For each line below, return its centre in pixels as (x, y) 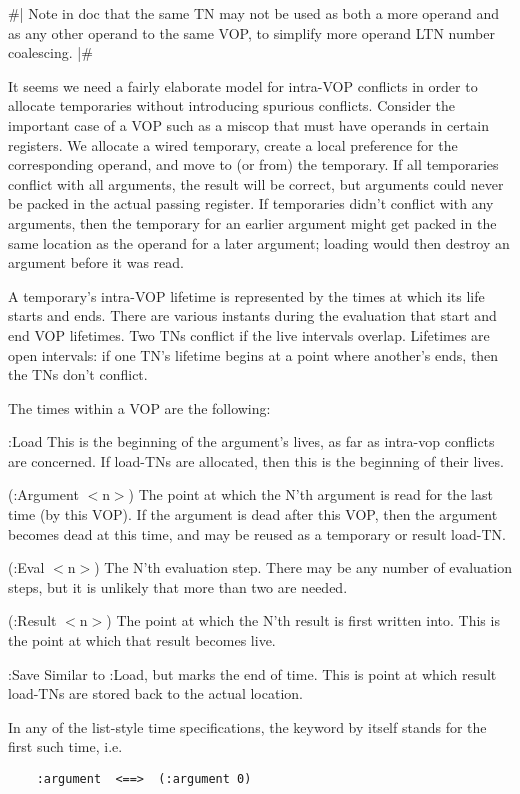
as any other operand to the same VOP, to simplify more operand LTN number (251, 32)
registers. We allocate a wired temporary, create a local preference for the (233, 144)
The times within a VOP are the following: (139, 407)
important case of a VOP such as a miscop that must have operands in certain (249, 124)
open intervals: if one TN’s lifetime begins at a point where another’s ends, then (253, 354)
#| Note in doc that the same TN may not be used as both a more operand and (254, 13)
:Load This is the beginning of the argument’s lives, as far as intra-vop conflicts (251, 441)
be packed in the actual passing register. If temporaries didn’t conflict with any (251, 203)
